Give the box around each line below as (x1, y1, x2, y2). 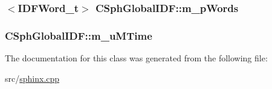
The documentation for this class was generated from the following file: (5, 52, 268, 64)
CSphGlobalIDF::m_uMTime (5, 28, 152, 43)
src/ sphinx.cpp (5, 72, 60, 84)
